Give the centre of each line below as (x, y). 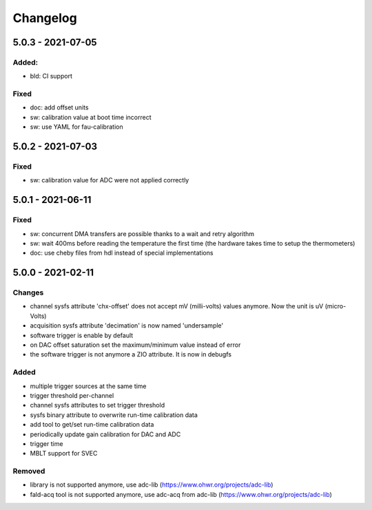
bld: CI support (51, 76)
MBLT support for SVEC (64, 454)
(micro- (335, 306)
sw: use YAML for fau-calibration (76, 127)
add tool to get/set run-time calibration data (92, 425)
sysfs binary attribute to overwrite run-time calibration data (114, 415)
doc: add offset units (59, 107)
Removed (29, 471)
